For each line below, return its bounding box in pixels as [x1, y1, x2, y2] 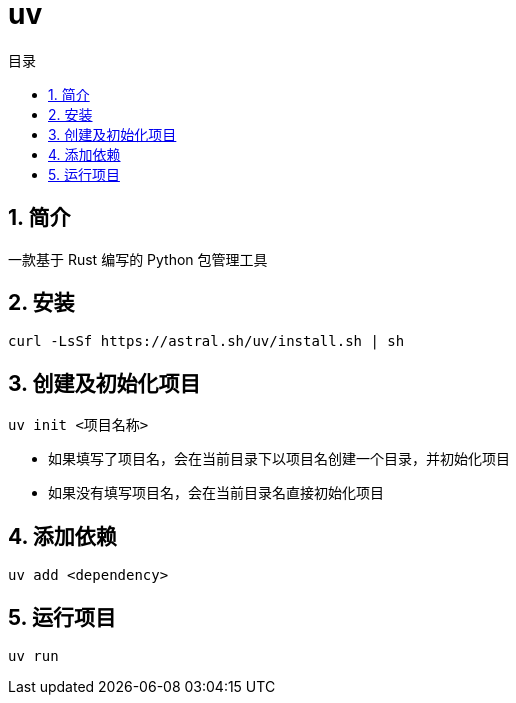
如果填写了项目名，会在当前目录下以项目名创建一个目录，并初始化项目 [48, 450, 510, 468]
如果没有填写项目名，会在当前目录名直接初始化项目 [48, 484, 384, 502]
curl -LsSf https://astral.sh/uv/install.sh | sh [8, 333, 405, 350]
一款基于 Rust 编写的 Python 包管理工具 [8, 250, 268, 268]
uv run [8, 647, 59, 664]
